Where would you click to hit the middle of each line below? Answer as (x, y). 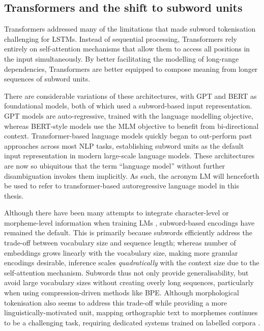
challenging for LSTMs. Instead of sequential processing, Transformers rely (121, 38)
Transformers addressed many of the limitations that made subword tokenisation (130, 29)
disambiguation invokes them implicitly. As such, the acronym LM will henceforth (132, 175)
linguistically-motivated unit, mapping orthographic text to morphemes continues (131, 312)
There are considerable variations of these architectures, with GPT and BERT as (130, 95)
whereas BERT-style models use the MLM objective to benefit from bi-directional (131, 126)
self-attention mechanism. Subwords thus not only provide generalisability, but (126, 272)
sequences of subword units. (47, 79)
